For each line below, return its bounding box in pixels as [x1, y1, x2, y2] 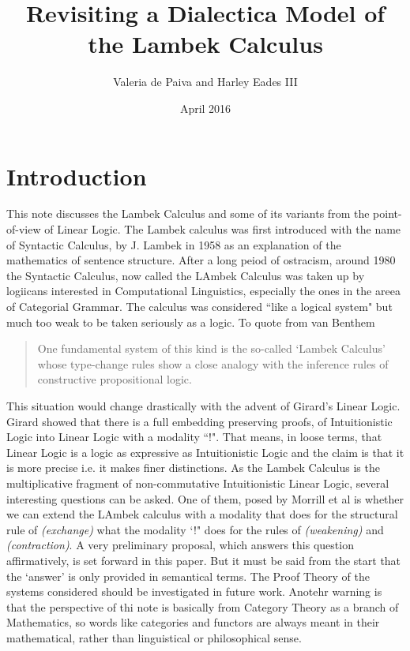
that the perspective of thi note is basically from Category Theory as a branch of [6, 598, 399, 615]
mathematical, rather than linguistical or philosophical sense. [6, 629, 302, 645]
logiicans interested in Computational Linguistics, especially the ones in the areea [6, 282, 401, 299]
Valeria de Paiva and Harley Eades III [113, 73, 298, 90]
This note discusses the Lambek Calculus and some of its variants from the [6, 205, 370, 222]
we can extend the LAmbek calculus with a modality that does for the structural [6, 506, 398, 522]
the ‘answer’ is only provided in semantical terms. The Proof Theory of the [6, 567, 370, 584]
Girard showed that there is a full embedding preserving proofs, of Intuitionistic [6, 413, 393, 429]
